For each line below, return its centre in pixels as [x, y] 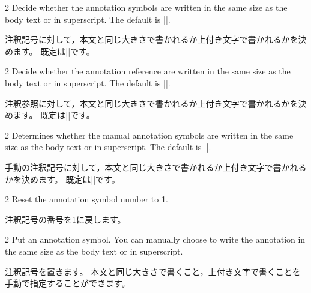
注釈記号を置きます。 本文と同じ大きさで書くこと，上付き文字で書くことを [153, 271]
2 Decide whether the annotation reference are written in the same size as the [148, 71]
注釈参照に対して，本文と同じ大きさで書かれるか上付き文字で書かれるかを [152, 103]
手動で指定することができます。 [68, 283]
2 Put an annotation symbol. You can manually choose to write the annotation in [155, 239]
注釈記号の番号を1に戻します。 [65, 219]
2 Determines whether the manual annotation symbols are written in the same [149, 135]
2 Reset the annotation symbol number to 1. [86, 199]
